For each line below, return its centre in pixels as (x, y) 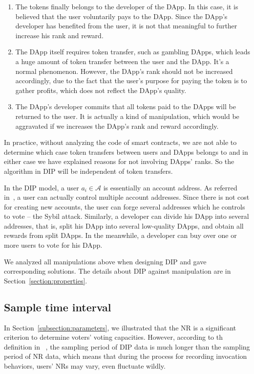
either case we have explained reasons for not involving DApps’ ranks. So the (119, 161)
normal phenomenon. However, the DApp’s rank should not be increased (124, 71)
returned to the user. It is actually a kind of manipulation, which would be (127, 116)
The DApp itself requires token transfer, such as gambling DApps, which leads (133, 52)
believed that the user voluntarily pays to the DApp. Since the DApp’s (121, 16)
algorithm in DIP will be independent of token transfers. (88, 171)
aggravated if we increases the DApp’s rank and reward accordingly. (117, 126)
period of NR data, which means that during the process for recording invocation (126, 356)
